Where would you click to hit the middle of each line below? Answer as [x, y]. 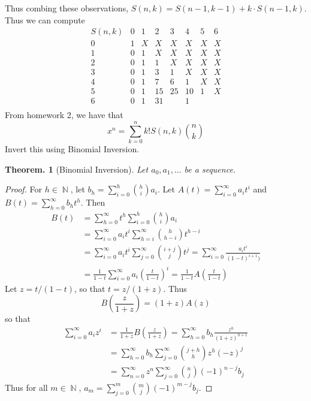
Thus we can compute [45, 19]
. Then [93, 202]
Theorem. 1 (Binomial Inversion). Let [77, 169]
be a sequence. [210, 169]
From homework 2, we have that [64, 115]
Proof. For [24, 189]
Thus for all [26, 387]
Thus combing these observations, [67, 8]
